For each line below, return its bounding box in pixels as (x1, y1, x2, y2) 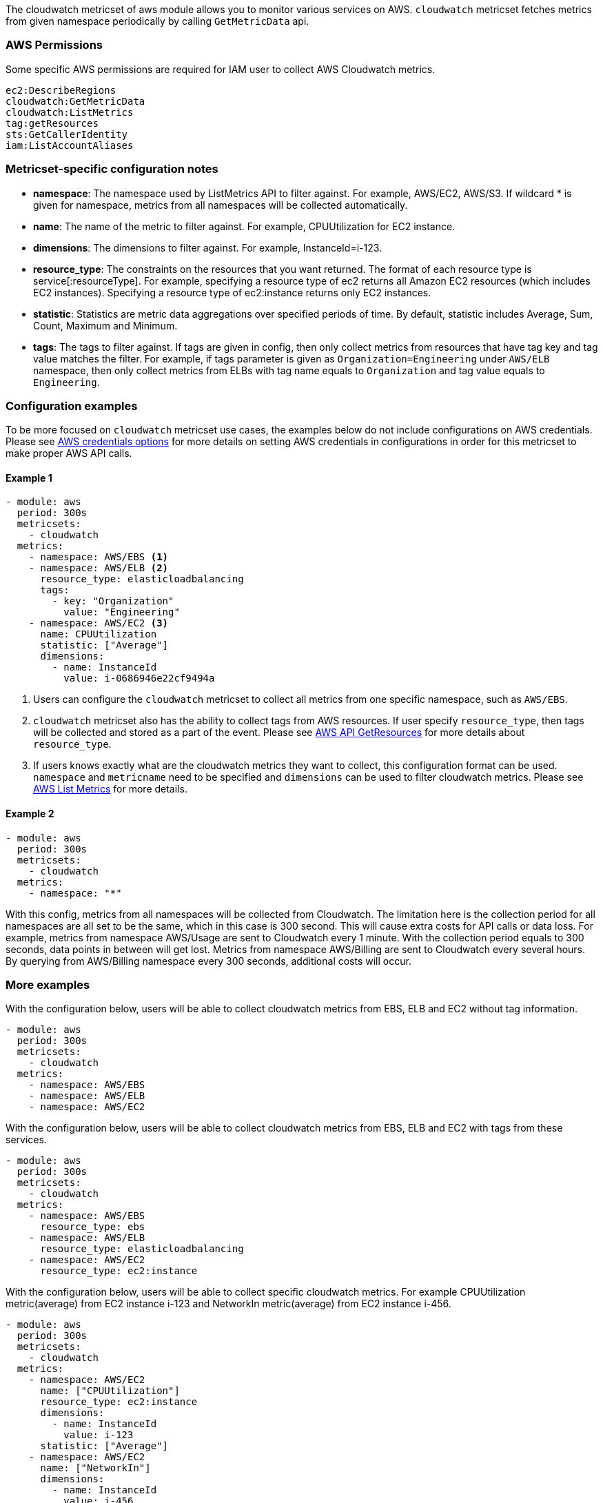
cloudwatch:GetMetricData (6, 95, 145, 107)
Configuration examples (6, 398, 138, 413)
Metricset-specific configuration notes (6, 162, 218, 176)
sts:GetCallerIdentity (6, 128, 128, 140)
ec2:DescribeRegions (6, 84, 116, 96)
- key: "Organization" (52, 595, 174, 607)
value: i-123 (63, 1429, 134, 1441)
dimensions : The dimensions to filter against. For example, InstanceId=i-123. (33, 241, 382, 254)
